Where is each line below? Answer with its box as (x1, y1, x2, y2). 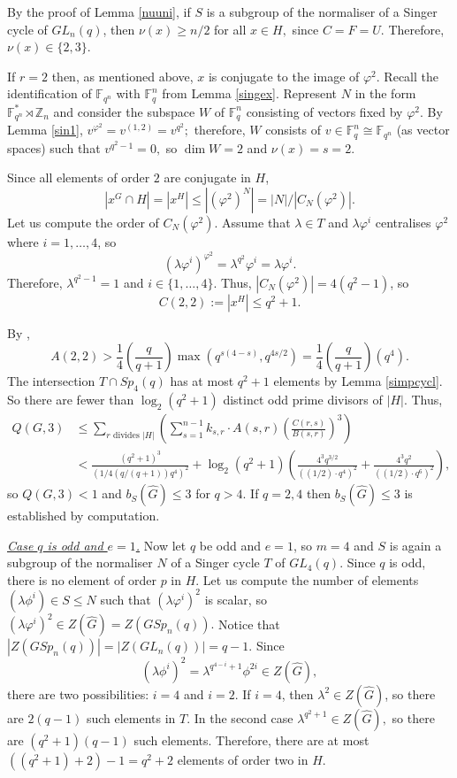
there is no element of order (7, 570, 156, 589)
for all (214, 19, 247, 38)
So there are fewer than (7, 390, 134, 408)
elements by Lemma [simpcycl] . (273, 372, 443, 390)
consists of (265, 120, 322, 139)
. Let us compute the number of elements (195, 570, 419, 589)
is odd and (47, 535, 103, 554)
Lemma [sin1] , (7, 120, 83, 139)
